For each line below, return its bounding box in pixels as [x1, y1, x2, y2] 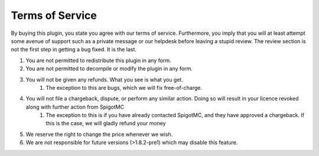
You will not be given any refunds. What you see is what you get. [25, 76, 183, 83]
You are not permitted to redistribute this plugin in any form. [25, 57, 171, 64]
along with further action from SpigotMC [25, 103, 124, 110]
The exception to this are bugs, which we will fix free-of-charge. [45, 84, 202, 91]
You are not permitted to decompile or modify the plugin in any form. [25, 65, 193, 72]
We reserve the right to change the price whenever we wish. [25, 131, 173, 138]
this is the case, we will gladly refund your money [45, 120, 166, 127]
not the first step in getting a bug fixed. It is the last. [11, 46, 137, 53]
